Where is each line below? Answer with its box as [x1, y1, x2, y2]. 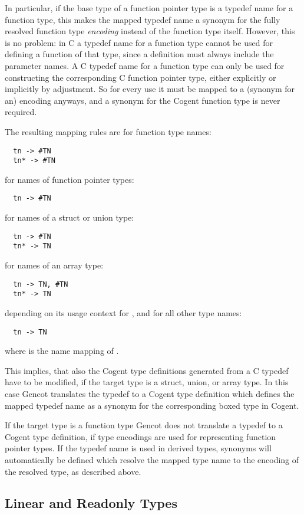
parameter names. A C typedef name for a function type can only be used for [5, 59, 285, 71]
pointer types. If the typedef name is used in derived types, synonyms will [5, 442, 272, 454]
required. [5, 106, 37, 118]
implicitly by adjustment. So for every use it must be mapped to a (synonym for [5, 83, 295, 95]
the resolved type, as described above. [5, 465, 141, 477]
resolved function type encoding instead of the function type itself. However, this [5, 25, 295, 37]
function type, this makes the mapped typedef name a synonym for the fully [5, 13, 280, 25]
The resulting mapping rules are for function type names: [5, 125, 212, 137]
